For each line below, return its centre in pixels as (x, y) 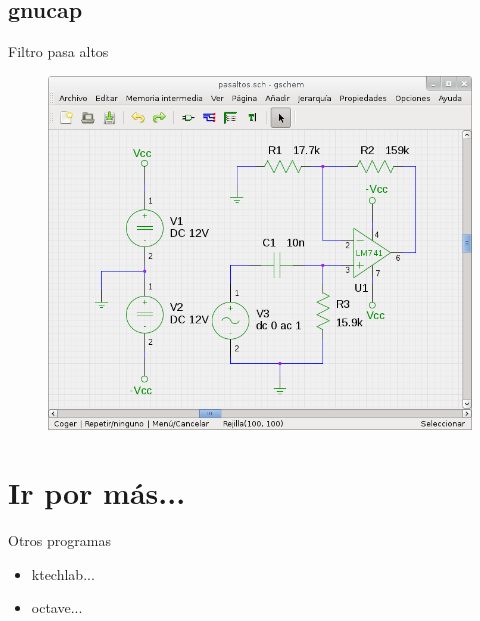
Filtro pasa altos (58, 51)
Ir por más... (97, 492)
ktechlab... (63, 573)
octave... (57, 607)
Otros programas (59, 540)
